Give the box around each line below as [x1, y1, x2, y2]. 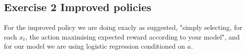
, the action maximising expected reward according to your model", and [25, 31, 240, 41]
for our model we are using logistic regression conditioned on [4, 41, 185, 51]
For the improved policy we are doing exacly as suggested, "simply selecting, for [4, 22, 243, 32]
